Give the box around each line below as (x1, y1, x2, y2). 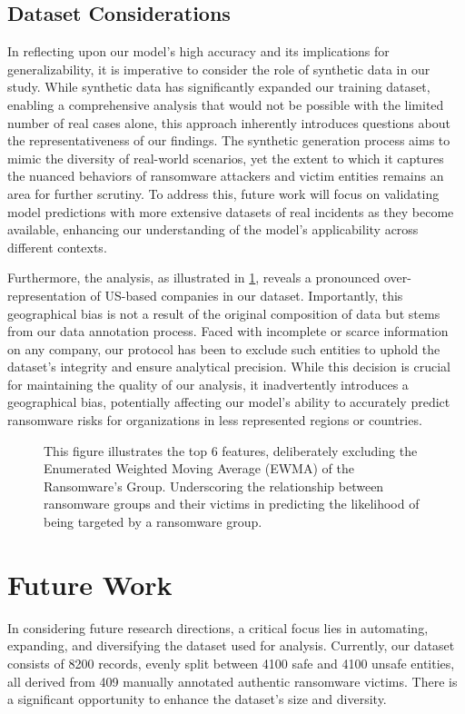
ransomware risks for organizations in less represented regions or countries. (7, 411, 422, 430)
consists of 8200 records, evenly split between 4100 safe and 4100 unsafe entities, (7, 653, 455, 672)
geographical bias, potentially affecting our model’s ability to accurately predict (7, 392, 450, 412)
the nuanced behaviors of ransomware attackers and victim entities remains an (7, 166, 444, 185)
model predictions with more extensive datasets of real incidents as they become (7, 202, 454, 221)
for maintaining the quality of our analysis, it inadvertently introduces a (7, 374, 409, 393)
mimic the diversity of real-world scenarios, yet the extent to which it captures (7, 148, 444, 167)
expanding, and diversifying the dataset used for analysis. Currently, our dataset (7, 636, 455, 655)
